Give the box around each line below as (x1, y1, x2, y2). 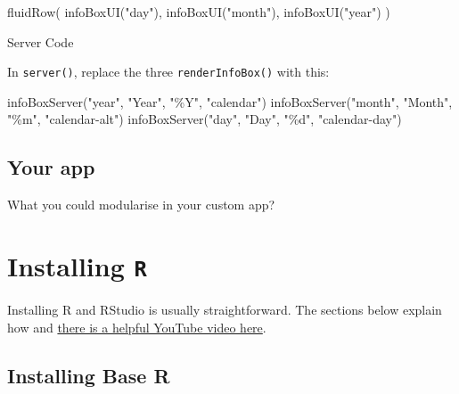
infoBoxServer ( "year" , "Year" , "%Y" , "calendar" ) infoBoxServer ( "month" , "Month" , (7, 92, 453, 111)
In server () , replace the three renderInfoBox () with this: (7, 62, 330, 81)
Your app (7, 153, 95, 181)
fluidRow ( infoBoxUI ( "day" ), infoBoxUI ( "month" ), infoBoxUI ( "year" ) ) (7, 3, 390, 21)
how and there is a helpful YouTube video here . (7, 317, 266, 336)
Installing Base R (7, 361, 170, 389)
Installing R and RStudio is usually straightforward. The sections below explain (7, 300, 442, 319)
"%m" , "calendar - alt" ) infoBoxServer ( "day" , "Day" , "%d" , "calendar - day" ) (7, 110, 402, 128)
